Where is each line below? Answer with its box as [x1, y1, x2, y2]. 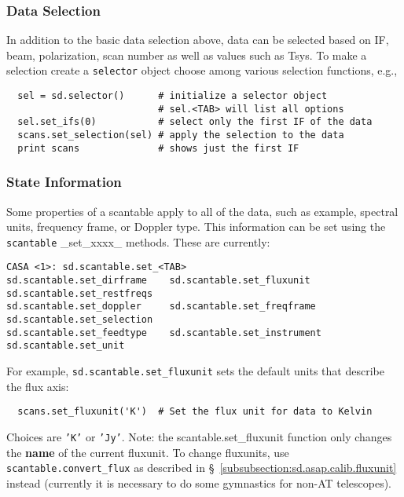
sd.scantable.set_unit [6, 340, 125, 352]
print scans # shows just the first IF [17, 142, 299, 154]
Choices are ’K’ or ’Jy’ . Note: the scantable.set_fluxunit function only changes [6, 428, 392, 444]
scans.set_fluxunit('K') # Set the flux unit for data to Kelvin [17, 406, 373, 418]
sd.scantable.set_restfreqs [6, 287, 153, 299]
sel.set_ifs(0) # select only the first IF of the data [17, 116, 373, 128]
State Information [6, 172, 122, 192]
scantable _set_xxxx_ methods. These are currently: [6, 233, 270, 250]
